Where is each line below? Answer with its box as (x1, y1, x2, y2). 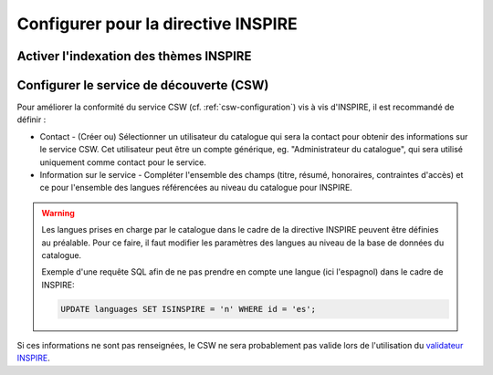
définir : (16, 114, 47, 125)
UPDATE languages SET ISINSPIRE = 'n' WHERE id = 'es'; (60, 304, 317, 314)
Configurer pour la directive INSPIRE (16, 14, 299, 34)
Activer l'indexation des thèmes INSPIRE (16, 48, 252, 64)
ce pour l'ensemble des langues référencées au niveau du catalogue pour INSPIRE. (39, 182, 353, 193)
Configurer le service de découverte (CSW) (16, 78, 269, 93)
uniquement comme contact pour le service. (39, 156, 207, 168)
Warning (41, 207, 75, 218)
